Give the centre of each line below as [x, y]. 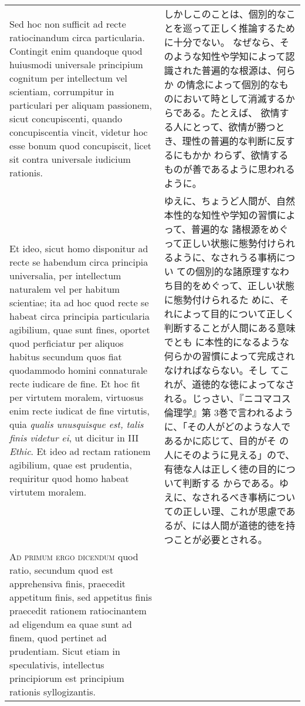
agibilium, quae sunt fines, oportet [80, 329]
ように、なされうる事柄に [230, 257]
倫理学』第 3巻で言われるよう [229, 412]
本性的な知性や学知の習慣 [220, 215]
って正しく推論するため [243, 28]
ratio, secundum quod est [62, 570]
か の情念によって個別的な [221, 84]
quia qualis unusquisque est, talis [77, 424]
